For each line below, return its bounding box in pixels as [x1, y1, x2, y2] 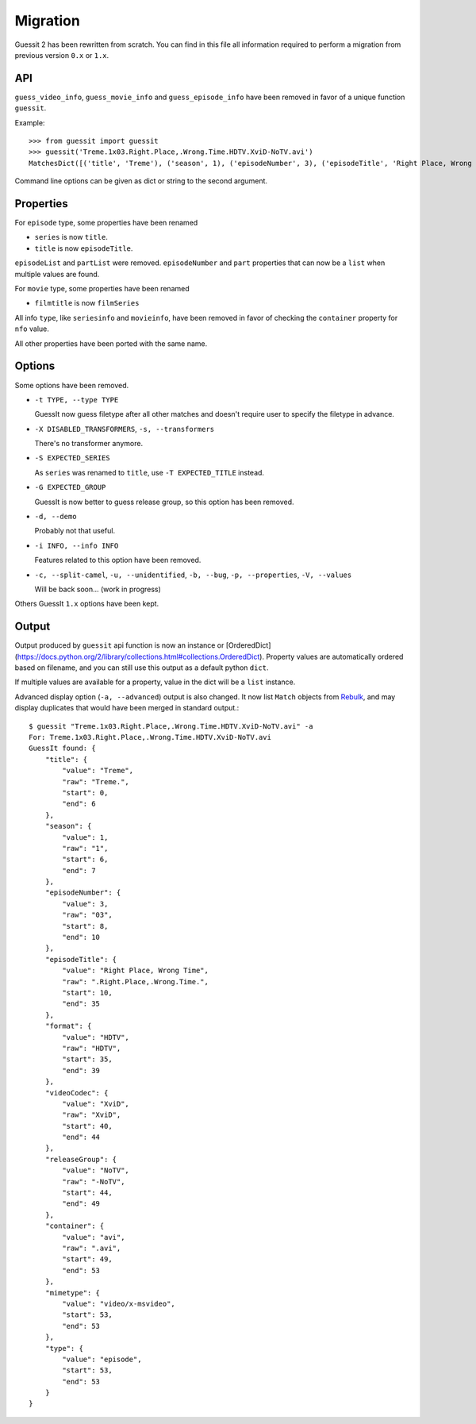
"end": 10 [62, 933, 101, 942]
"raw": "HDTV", [62, 1044, 121, 1053]
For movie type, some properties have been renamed [14, 284, 190, 294]
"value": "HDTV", [62, 1033, 130, 1041]
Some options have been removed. [14, 380, 129, 390]
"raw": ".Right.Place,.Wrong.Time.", [62, 977, 209, 986]
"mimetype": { [44, 1288, 101, 1297]
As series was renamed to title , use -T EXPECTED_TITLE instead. [34, 468, 265, 477]
